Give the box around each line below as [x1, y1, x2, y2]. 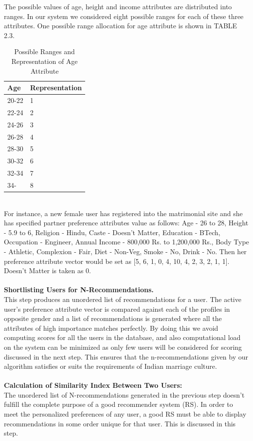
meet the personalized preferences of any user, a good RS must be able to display [4, 409, 247, 419]
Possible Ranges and [14, 46, 75, 57]
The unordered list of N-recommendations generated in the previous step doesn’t [4, 389, 245, 400]
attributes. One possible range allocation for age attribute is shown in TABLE [4, 20, 237, 31]
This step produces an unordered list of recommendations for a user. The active [4, 294, 241, 304]
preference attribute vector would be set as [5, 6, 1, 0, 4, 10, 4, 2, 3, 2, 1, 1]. [4, 256, 230, 266]
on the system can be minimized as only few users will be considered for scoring [4, 341, 242, 352]
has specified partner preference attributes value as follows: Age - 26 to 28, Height [4, 218, 249, 228]
